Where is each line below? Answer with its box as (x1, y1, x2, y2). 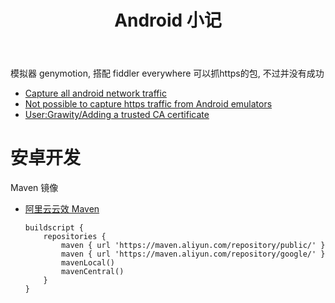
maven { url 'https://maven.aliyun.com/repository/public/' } (61, 241, 326, 251)
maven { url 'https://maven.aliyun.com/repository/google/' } (61, 249, 326, 260)
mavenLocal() (61, 258, 115, 268)
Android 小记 (114, 9, 222, 32)
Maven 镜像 (10, 182, 59, 194)
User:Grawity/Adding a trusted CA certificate (24, 109, 210, 121)
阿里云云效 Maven (24, 203, 100, 215)
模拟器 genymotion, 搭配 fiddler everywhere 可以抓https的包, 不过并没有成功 (10, 67, 325, 80)
